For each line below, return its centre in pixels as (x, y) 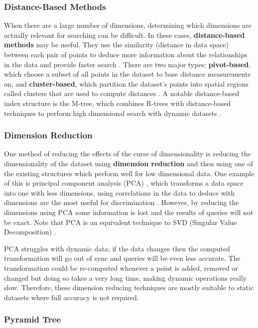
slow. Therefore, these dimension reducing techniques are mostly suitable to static (129, 287)
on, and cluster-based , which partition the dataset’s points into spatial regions (126, 83)
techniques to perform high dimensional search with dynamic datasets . (113, 113)
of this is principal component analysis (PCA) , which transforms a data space (124, 183)
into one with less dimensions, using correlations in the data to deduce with (119, 192)
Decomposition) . (30, 232)
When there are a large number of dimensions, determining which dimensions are (128, 25)
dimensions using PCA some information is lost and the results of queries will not (129, 212)
